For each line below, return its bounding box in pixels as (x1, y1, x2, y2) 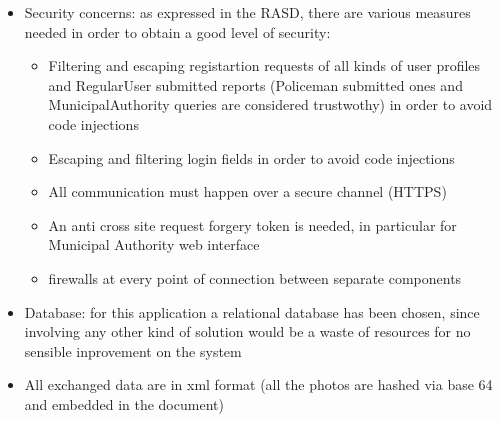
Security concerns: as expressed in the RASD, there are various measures (24, 2, 471, 22)
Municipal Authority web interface (48, 234, 260, 255)
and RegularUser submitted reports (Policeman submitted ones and (48, 74, 463, 95)
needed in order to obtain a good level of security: (24, 21, 331, 42)
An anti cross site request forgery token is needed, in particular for (48, 214, 457, 235)
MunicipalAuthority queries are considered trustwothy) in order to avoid (48, 94, 493, 115)
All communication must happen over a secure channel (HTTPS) (48, 181, 447, 202)
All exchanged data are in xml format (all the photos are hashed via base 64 (24, 374, 493, 395)
